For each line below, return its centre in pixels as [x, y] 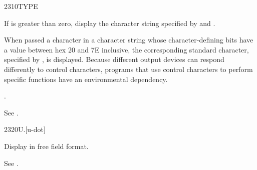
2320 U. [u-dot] [25, 129]
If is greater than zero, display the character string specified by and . [110, 23]
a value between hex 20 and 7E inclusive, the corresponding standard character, [126, 49]
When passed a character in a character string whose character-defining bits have [129, 40]
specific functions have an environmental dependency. [86, 79]
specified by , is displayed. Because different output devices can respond [114, 59]
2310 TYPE [21, 6]
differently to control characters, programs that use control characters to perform [128, 69]
